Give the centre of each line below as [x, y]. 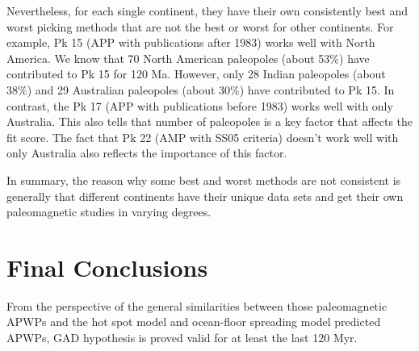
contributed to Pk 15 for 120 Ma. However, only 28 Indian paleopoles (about [196, 74]
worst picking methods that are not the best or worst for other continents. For [200, 26]
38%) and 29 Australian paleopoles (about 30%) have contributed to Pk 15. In [201, 89]
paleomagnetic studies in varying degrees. [109, 212]
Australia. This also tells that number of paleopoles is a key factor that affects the [210, 121]
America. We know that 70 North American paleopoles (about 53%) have [188, 58]
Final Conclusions [107, 267]
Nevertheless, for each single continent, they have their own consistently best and [207, 10]
